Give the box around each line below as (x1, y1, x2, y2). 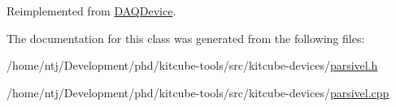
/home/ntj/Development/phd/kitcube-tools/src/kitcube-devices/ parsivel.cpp (7, 83, 389, 101)
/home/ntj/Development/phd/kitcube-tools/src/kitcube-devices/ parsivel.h (7, 57, 378, 74)
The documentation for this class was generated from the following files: (7, 29, 365, 46)
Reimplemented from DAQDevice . (7, 2, 176, 19)
